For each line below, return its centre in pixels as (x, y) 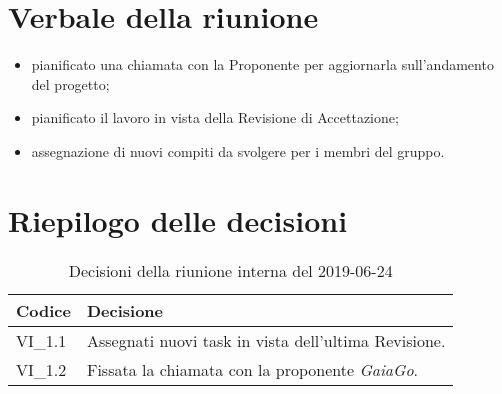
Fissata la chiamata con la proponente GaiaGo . (252, 369)
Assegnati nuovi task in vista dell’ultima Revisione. (266, 340)
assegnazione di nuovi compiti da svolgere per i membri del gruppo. (238, 150)
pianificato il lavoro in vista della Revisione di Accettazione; (215, 117)
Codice (43, 310)
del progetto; (70, 83)
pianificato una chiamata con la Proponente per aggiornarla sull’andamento (262, 64)
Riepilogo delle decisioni (178, 219)
